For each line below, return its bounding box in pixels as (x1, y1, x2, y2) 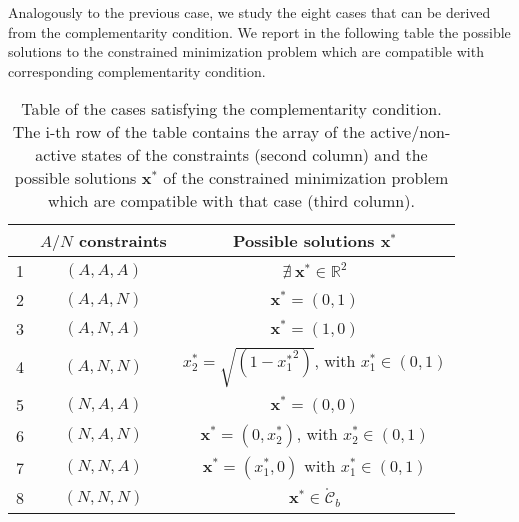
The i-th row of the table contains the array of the (12, 120, 365, 144)
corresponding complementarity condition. (8, 60, 266, 81)
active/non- (370, 120, 451, 144)
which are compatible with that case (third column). (48, 189, 415, 213)
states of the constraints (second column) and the (81, 143, 428, 167)
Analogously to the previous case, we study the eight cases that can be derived (8, 2, 491, 22)
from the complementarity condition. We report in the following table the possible (8, 21, 511, 42)
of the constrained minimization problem (163, 166, 449, 190)
